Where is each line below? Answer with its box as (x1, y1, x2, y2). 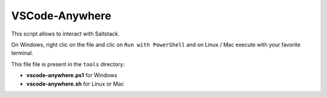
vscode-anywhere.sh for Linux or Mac (26, 80, 124, 87)
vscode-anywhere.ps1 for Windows (26, 72, 117, 79)
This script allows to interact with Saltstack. (11, 30, 120, 37)
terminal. (11, 49, 33, 57)
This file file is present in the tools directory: (11, 60, 125, 67)
